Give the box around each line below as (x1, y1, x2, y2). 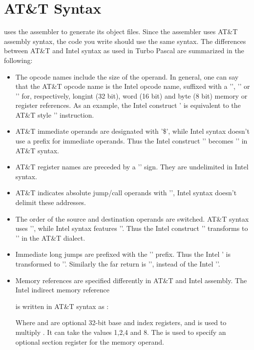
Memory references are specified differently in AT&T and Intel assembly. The (15, 275, 247, 285)
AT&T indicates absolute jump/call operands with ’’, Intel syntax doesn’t (15, 187, 237, 198)
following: (4, 55, 33, 65)
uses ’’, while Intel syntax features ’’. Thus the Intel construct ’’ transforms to (15, 223, 248, 233)
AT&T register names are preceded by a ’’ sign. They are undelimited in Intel (15, 162, 249, 172)
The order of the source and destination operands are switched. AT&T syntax (15, 213, 249, 224)
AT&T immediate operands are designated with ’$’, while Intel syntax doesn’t (15, 126, 250, 136)
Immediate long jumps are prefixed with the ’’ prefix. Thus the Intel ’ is (15, 249, 231, 259)
